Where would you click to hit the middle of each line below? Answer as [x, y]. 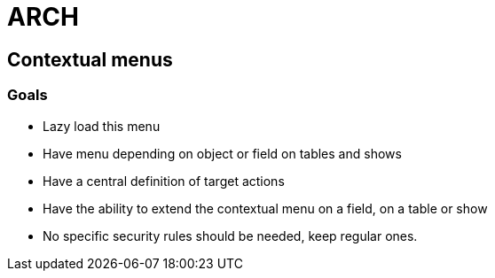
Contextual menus [90, 59]
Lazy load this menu [102, 126]
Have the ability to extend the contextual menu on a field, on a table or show [265, 208]
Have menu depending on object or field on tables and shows [222, 153]
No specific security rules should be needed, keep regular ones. [230, 236]
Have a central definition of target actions [164, 181]
